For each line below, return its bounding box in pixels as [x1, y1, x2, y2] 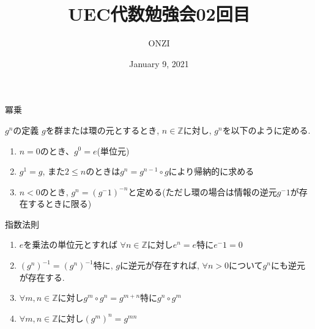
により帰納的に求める [168, 165, 254, 178]
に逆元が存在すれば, [119, 259, 199, 272]
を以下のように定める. [222, 123, 311, 136]
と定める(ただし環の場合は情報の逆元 [128, 185, 277, 198]
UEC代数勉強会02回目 [68, 1, 250, 26]
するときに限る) [28, 197, 92, 210]
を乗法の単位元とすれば [23, 238, 117, 251]
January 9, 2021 [129, 57, 189, 70]
